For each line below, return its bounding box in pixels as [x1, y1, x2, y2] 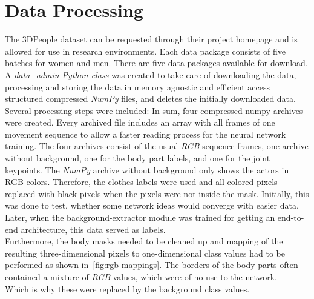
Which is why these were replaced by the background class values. [5, 282, 250, 295]
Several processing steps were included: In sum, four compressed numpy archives [5, 104, 303, 116]
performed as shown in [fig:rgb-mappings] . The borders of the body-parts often [5, 258, 298, 271]
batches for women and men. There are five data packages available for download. [5, 56, 308, 69]
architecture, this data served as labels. [21, 223, 166, 235]
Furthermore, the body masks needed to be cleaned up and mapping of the [5, 235, 283, 247]
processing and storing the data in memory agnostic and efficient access [5, 80, 270, 93]
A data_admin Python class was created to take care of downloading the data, [5, 68, 296, 81]
